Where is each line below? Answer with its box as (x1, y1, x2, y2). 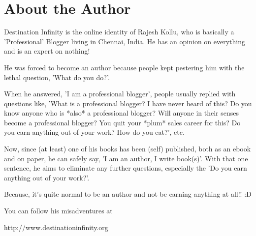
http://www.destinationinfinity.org (4, 222, 108, 232)
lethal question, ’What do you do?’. (4, 72, 110, 82)
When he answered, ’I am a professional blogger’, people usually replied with (4, 88, 236, 99)
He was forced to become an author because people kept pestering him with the (4, 62, 245, 72)
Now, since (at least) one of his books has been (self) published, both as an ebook (4, 144, 251, 154)
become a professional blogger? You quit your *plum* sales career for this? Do (4, 117, 241, 127)
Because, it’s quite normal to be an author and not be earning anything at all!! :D (4, 189, 252, 199)
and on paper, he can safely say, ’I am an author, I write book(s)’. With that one (4, 153, 248, 163)
